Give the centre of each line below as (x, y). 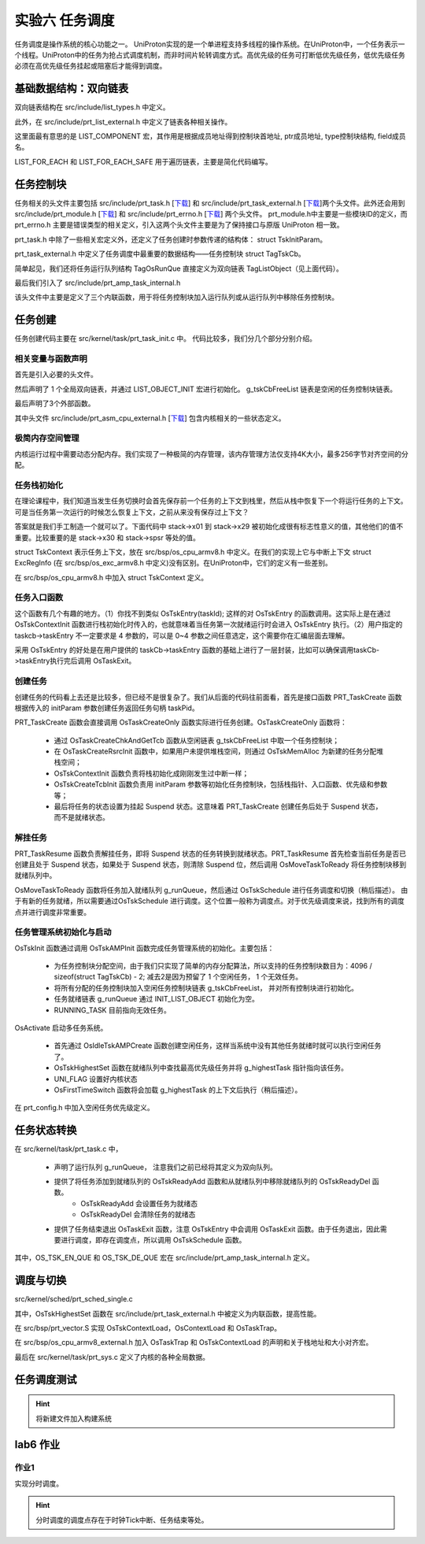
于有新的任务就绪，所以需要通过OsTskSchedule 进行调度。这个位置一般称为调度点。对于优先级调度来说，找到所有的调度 (209, 901)
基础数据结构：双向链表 (72, 89)
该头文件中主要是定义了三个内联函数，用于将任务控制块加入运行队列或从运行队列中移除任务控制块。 (176, 297)
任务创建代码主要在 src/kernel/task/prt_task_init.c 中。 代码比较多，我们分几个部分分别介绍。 (165, 339)
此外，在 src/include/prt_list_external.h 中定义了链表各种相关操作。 (123, 121)
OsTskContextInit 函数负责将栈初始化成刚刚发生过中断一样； (152, 773)
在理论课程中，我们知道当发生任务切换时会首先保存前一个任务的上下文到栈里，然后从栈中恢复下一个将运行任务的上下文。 (211, 501)
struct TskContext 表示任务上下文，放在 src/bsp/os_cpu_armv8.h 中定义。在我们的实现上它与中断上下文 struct (193, 552)
